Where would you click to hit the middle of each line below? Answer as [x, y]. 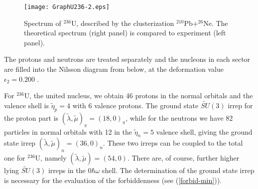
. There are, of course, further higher [183, 158]
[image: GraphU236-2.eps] [67, 7]
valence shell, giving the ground [204, 131]
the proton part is [31, 117]
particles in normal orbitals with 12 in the [68, 131]
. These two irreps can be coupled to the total [173, 143]
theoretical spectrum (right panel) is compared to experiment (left [125, 33]
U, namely [51, 158]
